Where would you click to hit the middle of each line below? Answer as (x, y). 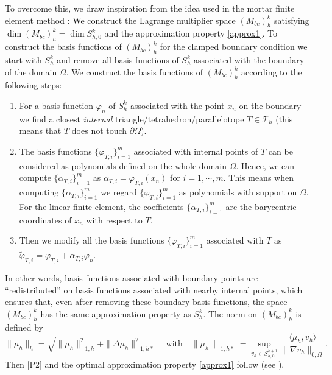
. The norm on (230, 313)
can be (281, 151)
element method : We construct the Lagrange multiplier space (120, 20)
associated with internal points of (196, 151)
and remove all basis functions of (118, 59)
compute (35, 177)
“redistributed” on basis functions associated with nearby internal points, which (154, 289)
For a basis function (56, 105)
